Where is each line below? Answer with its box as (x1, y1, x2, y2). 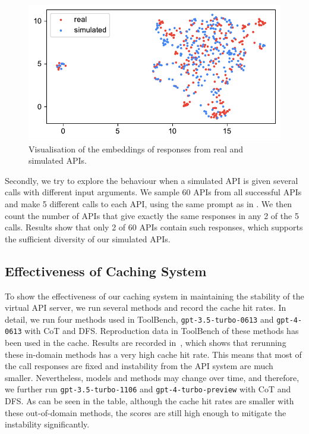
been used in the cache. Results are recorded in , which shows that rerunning (5, 336, 286, 349)
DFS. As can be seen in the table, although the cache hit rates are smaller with (5, 395, 294, 407)
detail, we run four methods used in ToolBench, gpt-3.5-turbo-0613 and (5, 313, 274, 325)
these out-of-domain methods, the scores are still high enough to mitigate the (5, 406, 286, 419)
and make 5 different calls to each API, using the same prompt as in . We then (5, 197, 292, 210)
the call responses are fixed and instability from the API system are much (5, 360, 273, 372)
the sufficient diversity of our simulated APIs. (5, 232, 171, 245)
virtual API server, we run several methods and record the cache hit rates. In (5, 301, 286, 314)
